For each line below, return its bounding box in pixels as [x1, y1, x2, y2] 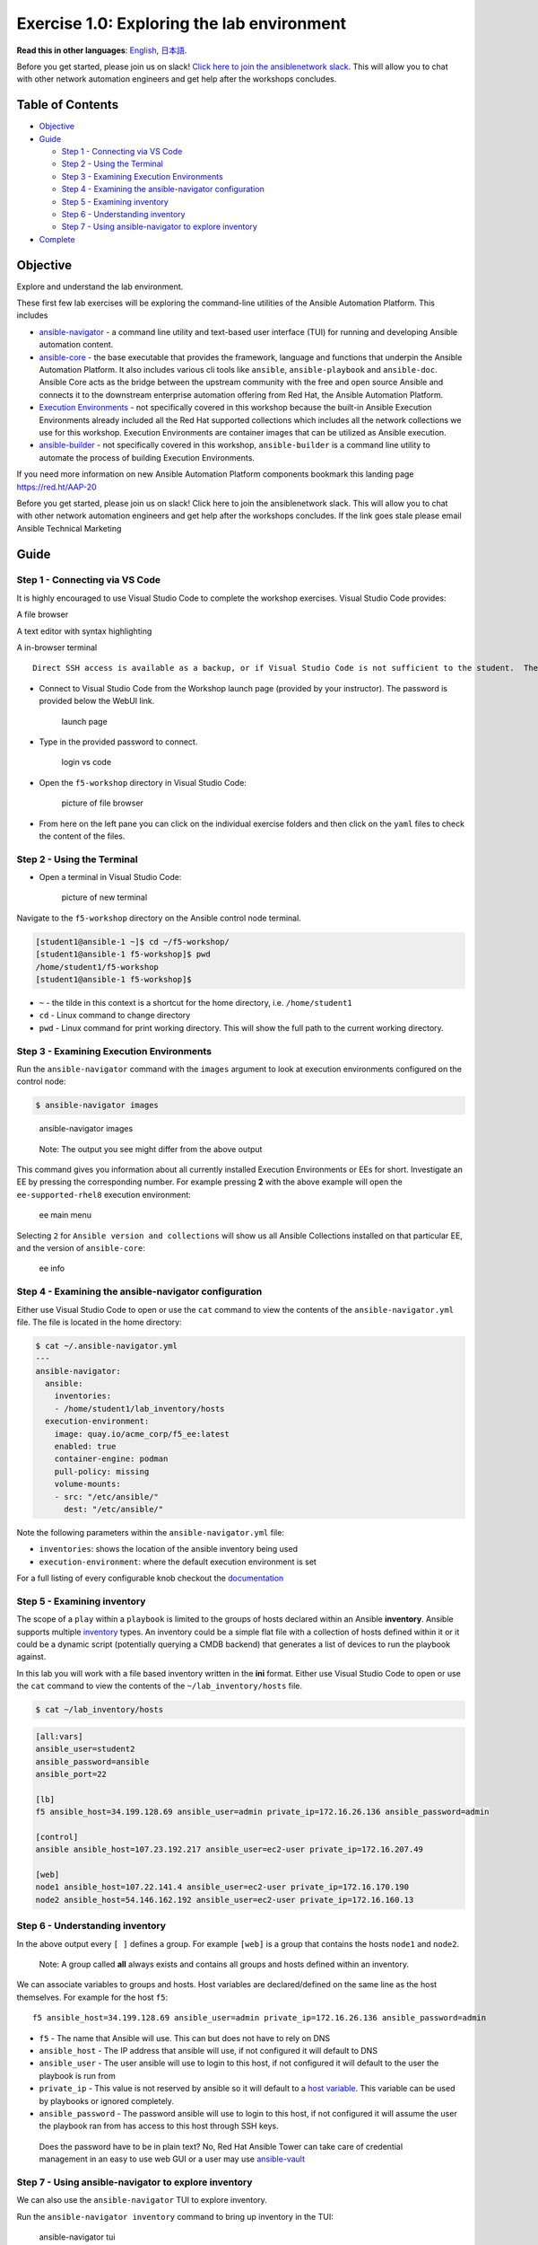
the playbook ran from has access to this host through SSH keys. [39, 2120, 280, 2132]
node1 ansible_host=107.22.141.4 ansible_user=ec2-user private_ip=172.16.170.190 [35, 1882, 410, 1892]
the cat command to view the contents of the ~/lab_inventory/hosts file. [16, 1680, 302, 1692]
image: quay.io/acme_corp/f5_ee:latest [54, 1429, 230, 1439]
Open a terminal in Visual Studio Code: [39, 872, 182, 883]
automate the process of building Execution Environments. [39, 452, 256, 462]
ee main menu [39, 1210, 91, 1220]
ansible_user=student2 [35, 1744, 135, 1755]
